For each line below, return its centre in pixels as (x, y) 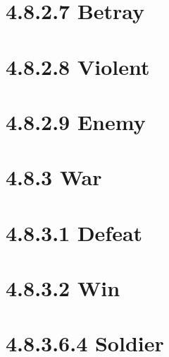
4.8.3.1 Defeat (74, 232)
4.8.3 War (54, 177)
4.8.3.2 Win (63, 288)
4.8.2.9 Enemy (76, 121)
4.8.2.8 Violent (78, 66)
